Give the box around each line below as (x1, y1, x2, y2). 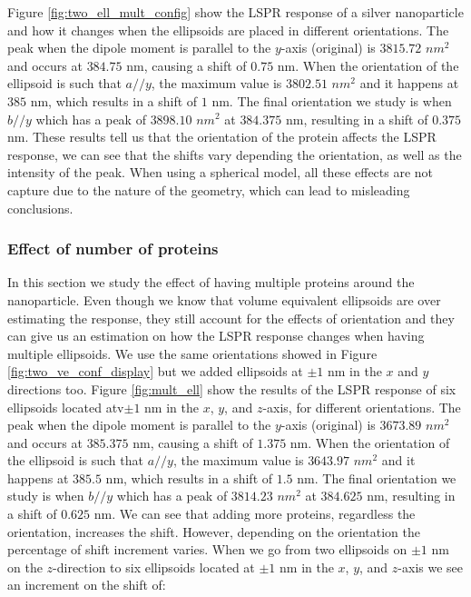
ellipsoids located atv (7, 397, 124, 416)
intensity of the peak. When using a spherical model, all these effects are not (7, 163, 434, 182)
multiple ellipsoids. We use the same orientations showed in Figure (7, 343, 378, 363)
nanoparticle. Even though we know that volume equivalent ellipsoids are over (7, 290, 441, 309)
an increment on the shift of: (7, 575, 166, 594)
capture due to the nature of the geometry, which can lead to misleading (7, 180, 410, 199)
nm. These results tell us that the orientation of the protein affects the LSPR (7, 127, 437, 146)
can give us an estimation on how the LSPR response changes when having (7, 326, 425, 345)
